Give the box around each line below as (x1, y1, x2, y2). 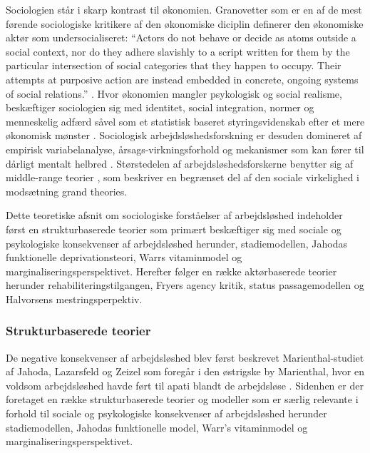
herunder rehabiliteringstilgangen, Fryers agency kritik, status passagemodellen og (6, 278, 364, 292)
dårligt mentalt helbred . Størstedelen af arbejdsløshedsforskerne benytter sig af (6, 156, 354, 170)
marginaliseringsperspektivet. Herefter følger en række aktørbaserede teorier (6, 263, 337, 278)
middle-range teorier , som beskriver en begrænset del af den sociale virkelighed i (6, 170, 360, 185)
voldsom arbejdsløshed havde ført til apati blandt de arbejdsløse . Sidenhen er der (6, 377, 364, 392)
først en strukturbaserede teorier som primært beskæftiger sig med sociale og (6, 221, 341, 236)
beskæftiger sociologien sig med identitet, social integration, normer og (6, 100, 314, 115)
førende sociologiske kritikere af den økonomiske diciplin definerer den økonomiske (6, 16, 364, 31)
